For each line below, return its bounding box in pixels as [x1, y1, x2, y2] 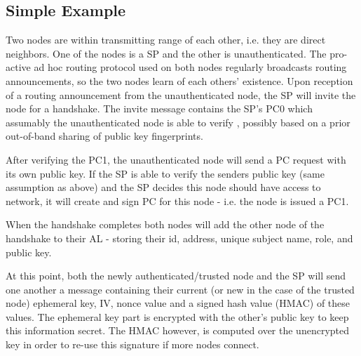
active [6, 60, 31, 74]
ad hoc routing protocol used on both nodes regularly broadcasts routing [34, 60, 347, 74]
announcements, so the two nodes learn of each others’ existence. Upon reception [6, 73, 353, 88]
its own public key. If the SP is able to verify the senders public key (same [6, 166, 325, 180]
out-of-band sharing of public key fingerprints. [6, 128, 203, 143]
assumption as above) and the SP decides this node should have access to [6, 180, 321, 195]
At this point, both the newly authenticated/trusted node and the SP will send [6, 268, 346, 283]
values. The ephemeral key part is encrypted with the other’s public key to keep [6, 309, 349, 324]
